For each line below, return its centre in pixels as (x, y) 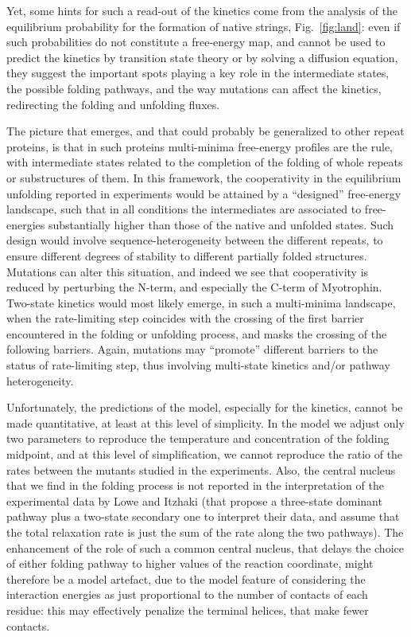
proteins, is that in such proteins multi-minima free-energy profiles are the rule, (200, 146)
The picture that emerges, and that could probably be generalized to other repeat (205, 131)
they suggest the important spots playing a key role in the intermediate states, (198, 73)
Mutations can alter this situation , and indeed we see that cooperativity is (188, 271)
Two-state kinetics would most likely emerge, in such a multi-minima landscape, (201, 302)
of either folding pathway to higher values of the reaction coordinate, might (190, 563)
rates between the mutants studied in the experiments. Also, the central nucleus (201, 469)
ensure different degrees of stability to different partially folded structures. (187, 255)
